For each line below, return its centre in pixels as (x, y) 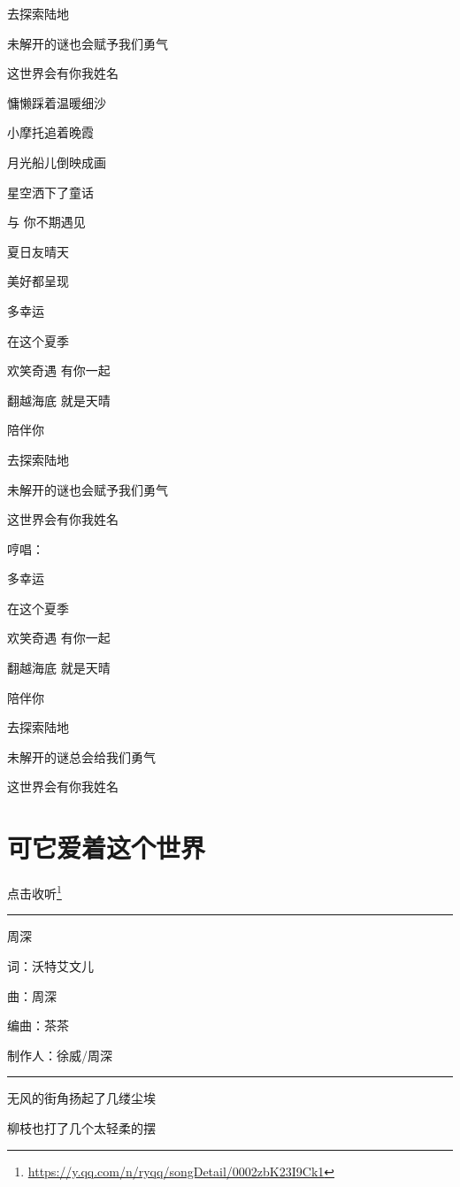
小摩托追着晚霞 (50, 132)
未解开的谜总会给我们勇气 (81, 756)
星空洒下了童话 (50, 192)
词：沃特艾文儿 (50, 966)
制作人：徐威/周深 (60, 1055)
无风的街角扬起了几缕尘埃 (81, 1098)
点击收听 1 (34, 892)
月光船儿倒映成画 (57, 162)
